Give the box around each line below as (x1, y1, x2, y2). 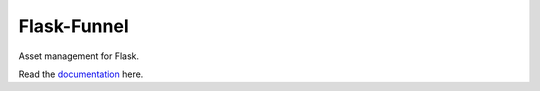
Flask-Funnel (18, 15, 129, 37)
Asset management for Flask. (18, 50, 140, 62)
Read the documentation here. (18, 68, 144, 80)
